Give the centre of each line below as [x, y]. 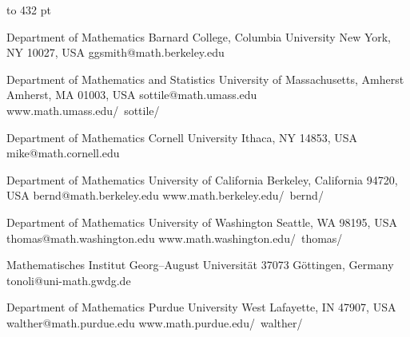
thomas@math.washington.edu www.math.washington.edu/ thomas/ [175, 238]
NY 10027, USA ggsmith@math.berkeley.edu [115, 52]
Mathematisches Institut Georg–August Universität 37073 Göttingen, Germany [200, 265]
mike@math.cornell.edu [63, 153]
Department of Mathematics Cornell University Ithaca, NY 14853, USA [182, 137]
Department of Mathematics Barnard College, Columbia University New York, [199, 36]
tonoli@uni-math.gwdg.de [69, 280]
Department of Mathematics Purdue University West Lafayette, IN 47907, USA [201, 307]
